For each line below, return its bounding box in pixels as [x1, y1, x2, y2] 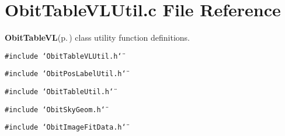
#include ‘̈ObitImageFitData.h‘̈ [5, 123, 126, 132]
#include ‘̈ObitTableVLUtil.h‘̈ [5, 52, 122, 60]
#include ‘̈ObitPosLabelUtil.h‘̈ [5, 70, 126, 78]
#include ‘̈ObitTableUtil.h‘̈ [5, 88, 114, 96]
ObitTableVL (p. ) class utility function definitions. [5, 31, 190, 44]
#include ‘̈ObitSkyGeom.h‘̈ [5, 105, 105, 114]
